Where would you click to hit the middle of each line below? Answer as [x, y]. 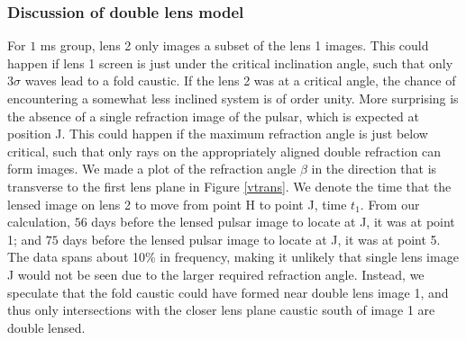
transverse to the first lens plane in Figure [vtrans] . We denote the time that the [229, 186]
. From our [390, 204]
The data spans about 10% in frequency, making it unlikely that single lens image [233, 257]
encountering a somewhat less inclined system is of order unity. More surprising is [233, 98]
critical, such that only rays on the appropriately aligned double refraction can [224, 151]
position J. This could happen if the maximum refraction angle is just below [218, 134]
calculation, [39, 222]
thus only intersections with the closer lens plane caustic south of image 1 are [221, 310]
